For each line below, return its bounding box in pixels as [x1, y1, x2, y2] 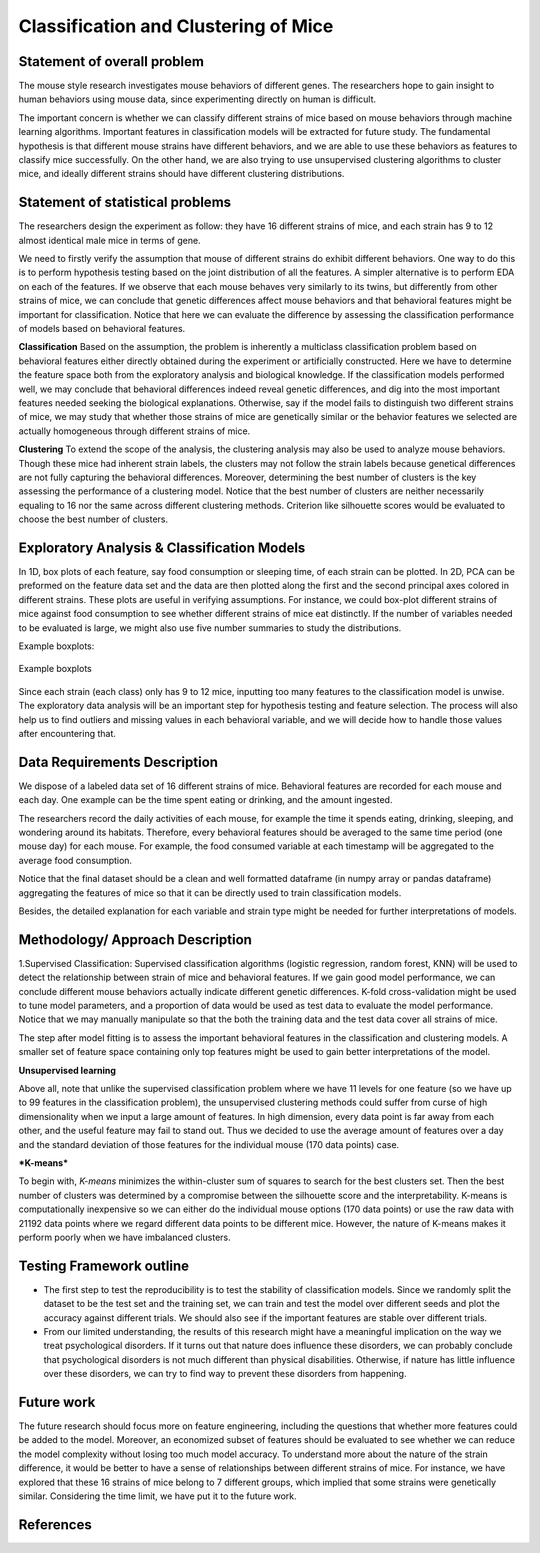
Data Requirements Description [18, 753, 219, 770]
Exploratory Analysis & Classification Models [18, 539, 306, 556]
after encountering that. [18, 727, 117, 739]
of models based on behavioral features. [18, 323, 186, 335]
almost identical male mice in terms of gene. [18, 234, 201, 246]
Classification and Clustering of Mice [18, 15, 334, 37]
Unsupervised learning [18, 1064, 117, 1076]
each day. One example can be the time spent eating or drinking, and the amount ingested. [18, 794, 393, 806]
